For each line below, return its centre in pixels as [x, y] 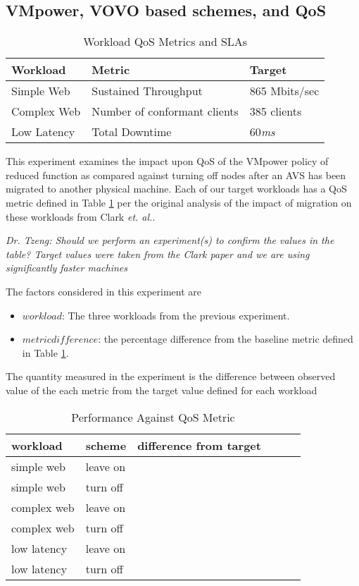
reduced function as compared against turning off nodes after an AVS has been [176, 175]
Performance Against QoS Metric [153, 417]
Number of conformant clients [165, 111]
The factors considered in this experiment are [104, 291]
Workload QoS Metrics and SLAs [165, 42]
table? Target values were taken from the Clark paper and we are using [158, 254]
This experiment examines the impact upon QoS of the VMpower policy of [167, 161]
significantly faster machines [67, 268]
